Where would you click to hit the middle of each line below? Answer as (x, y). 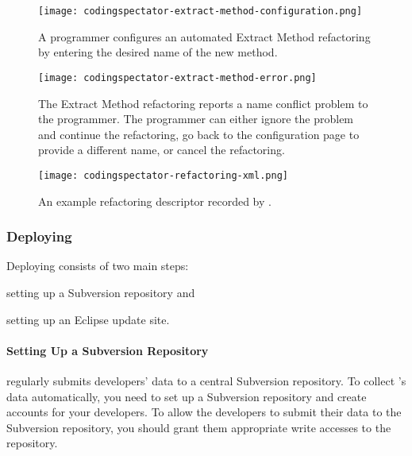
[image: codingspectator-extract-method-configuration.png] (200, 11)
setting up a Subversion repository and (101, 292)
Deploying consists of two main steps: (98, 266)
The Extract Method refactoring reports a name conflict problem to (203, 103)
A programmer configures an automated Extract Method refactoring (204, 36)
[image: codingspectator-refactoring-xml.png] (163, 175)
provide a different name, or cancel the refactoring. (162, 150)
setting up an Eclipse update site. (88, 319)
